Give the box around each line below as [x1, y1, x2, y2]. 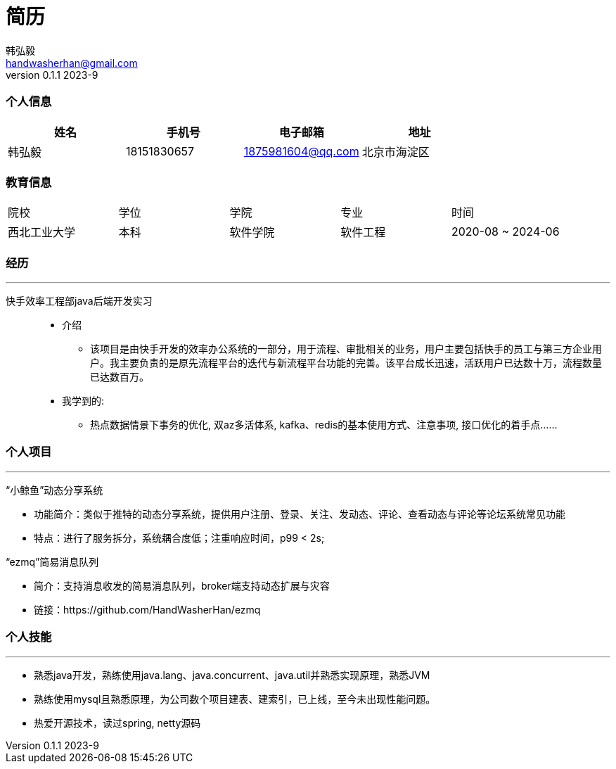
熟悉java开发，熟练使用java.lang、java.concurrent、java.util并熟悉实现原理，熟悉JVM [34, 668, 430, 681]
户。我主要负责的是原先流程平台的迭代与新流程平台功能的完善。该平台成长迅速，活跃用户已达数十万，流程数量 [90, 357, 602, 369]
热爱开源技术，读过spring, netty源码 [34, 716, 201, 729]
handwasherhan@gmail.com [6, 56, 138, 69]
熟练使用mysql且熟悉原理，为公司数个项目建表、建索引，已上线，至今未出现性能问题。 [34, 692, 436, 705]
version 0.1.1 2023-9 [6, 68, 98, 81]
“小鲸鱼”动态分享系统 [6, 483, 103, 496]
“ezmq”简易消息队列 [6, 555, 99, 568]
